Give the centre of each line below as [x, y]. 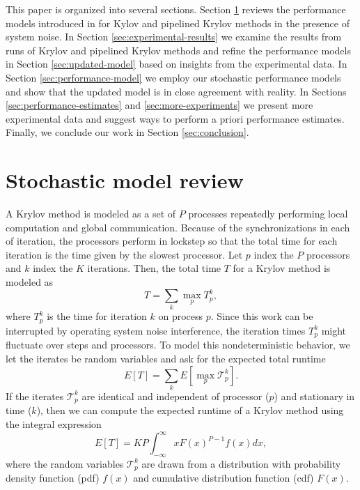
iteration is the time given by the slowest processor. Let [124, 254]
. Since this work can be [262, 316]
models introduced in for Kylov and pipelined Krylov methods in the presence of [178, 23]
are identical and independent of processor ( [175, 396]
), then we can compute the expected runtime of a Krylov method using [190, 410]
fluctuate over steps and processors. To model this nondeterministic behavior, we [178, 345]
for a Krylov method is [282, 268]
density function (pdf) [53, 478]
